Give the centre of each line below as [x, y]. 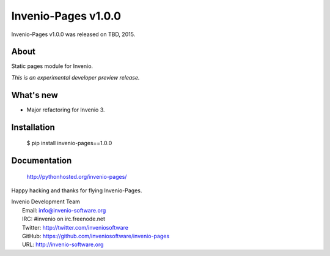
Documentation [42, 160]
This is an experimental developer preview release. [75, 77]
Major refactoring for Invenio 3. [66, 110]
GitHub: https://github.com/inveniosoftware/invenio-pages [96, 236]
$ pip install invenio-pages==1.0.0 [69, 143]
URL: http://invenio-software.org [63, 244]
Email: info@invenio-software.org [64, 210]
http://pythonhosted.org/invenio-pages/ [77, 176]
